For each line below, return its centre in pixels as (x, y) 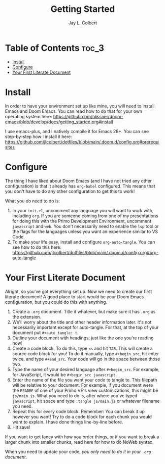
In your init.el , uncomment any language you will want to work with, (83, 210)
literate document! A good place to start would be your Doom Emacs (75, 297)
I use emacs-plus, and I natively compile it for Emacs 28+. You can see (77, 131)
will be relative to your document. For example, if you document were (82, 385)
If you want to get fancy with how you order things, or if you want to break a (82, 437)
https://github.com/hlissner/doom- (88, 116)
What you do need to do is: (33, 201)
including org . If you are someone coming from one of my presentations (85, 216)
